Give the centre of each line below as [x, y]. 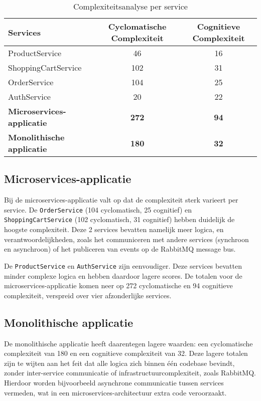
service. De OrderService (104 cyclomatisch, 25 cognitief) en [98, 209]
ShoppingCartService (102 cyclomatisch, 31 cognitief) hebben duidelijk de [119, 219]
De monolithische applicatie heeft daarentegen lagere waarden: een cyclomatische [128, 343]
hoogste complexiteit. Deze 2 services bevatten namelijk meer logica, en [114, 229]
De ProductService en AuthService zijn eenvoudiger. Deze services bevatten [123, 265]
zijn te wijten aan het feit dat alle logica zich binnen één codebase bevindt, [119, 363]
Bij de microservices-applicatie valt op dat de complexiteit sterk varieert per [121, 200]
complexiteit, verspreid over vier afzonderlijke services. [88, 295]
